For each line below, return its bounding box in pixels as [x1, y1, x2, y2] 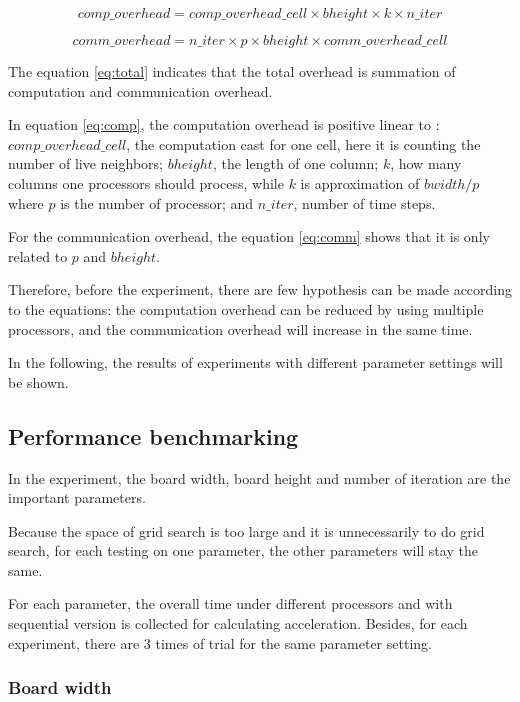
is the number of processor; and [60, 192, 254, 213]
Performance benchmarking [8, 420, 299, 451]
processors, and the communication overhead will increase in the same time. [8, 318, 473, 339]
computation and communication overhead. [8, 80, 273, 101]
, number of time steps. [293, 192, 436, 213]
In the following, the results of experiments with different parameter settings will [8, 352, 503, 373]
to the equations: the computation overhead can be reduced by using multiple [8, 298, 484, 319]
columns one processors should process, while [8, 172, 284, 193]
